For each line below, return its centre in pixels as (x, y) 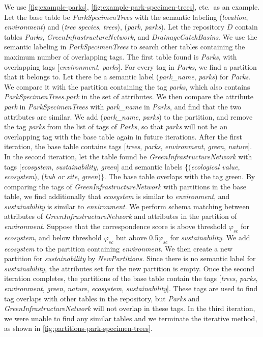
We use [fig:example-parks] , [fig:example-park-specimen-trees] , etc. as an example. (132, 7)
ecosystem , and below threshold (53, 237)
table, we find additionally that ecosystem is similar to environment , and (117, 196)
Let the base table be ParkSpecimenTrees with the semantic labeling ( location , (126, 17)
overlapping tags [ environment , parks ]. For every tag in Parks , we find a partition (130, 66)
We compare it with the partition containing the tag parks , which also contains (127, 86)
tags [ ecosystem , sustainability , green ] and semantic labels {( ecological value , (122, 166)
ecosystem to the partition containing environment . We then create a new (118, 248)
